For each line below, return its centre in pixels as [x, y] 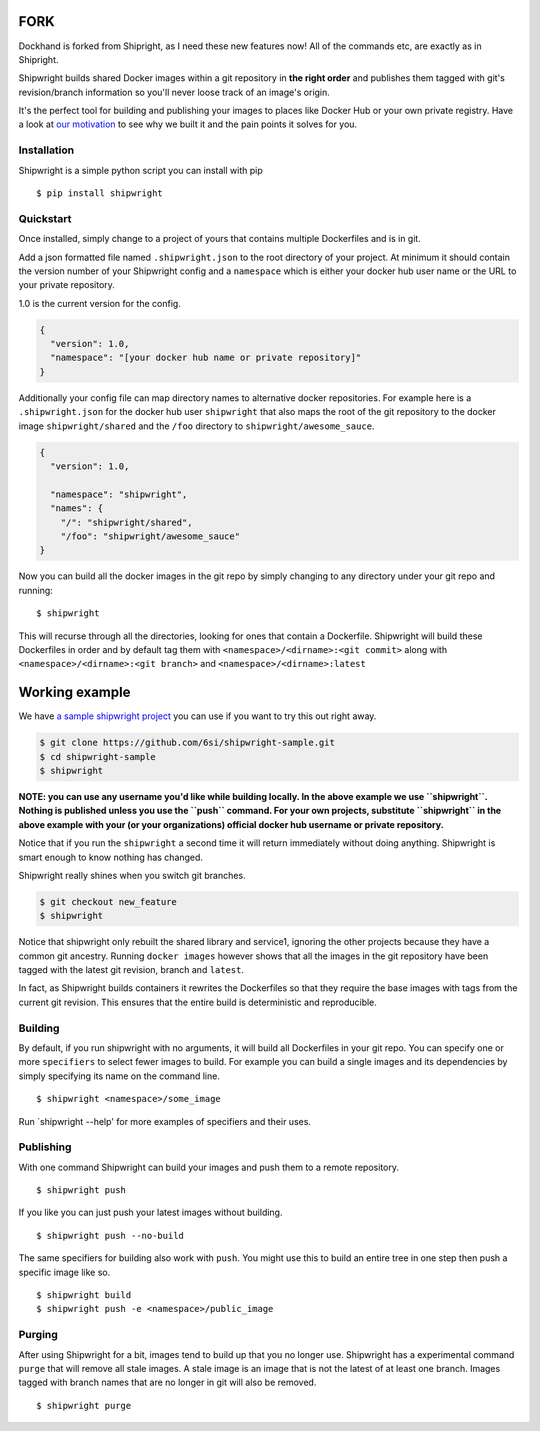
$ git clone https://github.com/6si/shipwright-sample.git [187, 743]
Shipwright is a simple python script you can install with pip [141, 170]
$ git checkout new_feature [108, 901]
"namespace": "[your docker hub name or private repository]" [206, 358]
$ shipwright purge [84, 1405]
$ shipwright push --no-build [110, 1235]
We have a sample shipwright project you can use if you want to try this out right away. [197, 716]
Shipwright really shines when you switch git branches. [132, 875]
